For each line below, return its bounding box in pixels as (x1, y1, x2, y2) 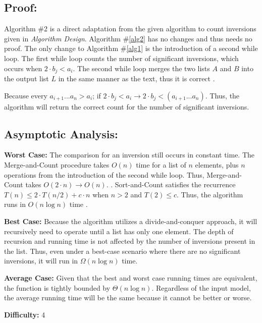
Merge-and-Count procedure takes (4, 159, 110, 170)
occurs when (4, 63, 42, 73)
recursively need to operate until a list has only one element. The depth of (4, 226, 234, 236)
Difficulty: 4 (4, 309, 45, 319)
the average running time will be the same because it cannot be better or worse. (4, 292, 252, 303)
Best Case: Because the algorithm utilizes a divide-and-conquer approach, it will (4, 216, 257, 226)
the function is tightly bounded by (4, 282, 111, 293)
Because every (4, 90, 47, 100)
